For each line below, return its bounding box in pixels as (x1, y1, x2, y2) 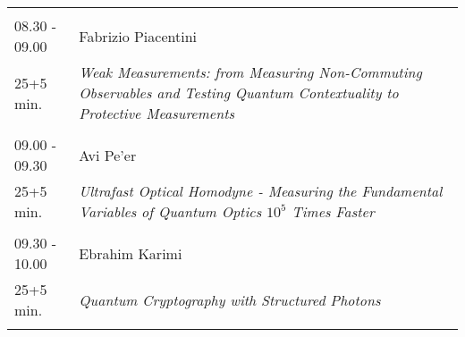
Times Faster (292, 201, 375, 222)
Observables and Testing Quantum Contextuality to (79, 82, 399, 103)
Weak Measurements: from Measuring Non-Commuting (79, 62, 422, 82)
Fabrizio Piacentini (79, 25, 197, 46)
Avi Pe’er (79, 144, 137, 165)
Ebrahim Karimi (79, 242, 182, 264)
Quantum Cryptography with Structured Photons (79, 289, 381, 310)
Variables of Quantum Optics (79, 201, 262, 222)
